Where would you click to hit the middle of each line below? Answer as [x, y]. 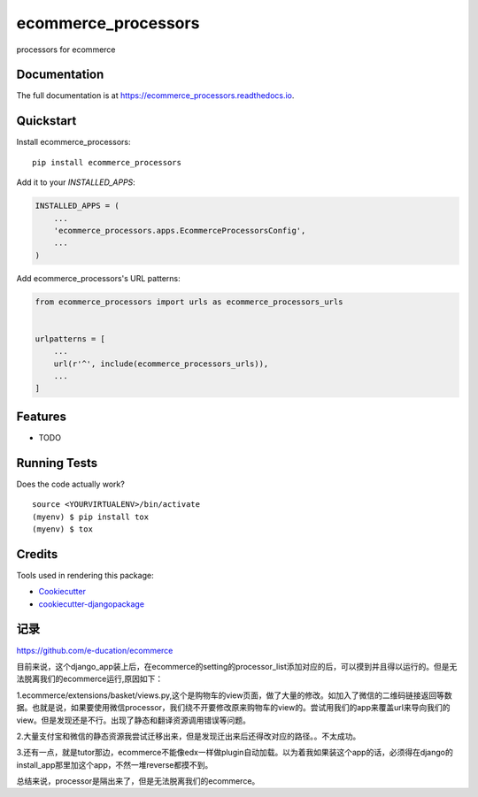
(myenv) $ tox [62, 529]
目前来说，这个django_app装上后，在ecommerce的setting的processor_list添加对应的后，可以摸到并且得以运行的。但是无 [237, 666]
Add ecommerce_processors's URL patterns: [98, 278]
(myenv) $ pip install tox [91, 517]
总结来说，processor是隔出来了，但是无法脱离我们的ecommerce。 [138, 781]
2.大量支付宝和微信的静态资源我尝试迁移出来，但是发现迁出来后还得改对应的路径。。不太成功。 [189, 736]
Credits [37, 554]
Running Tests [57, 463]
